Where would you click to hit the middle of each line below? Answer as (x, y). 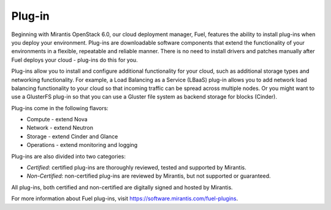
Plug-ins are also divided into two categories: (68, 156)
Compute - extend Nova (57, 119)
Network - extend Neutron (60, 128)
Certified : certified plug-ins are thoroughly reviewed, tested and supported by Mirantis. (136, 168)
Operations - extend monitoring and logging (82, 145)
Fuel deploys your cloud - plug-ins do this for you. (74, 60)
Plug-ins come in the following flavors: (60, 108)
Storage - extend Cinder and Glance (72, 136)
